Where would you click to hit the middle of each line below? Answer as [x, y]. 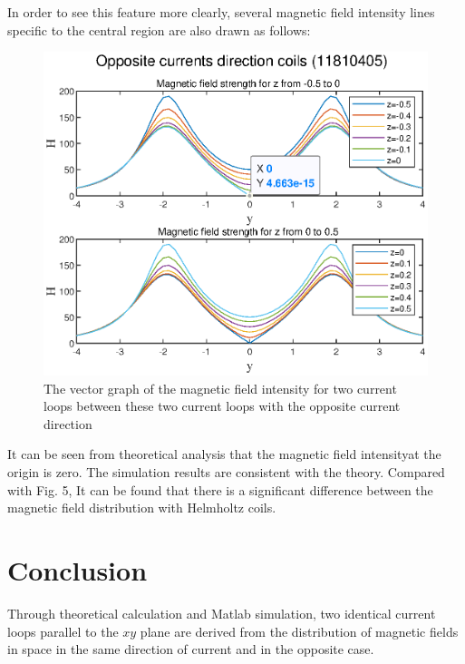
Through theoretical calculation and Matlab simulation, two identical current [222, 613]
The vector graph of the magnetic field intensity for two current [220, 388]
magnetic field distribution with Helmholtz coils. [142, 508]
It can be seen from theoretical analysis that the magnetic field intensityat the [224, 454]
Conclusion [77, 570]
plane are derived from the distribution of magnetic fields [299, 631]
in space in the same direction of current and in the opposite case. [191, 649]
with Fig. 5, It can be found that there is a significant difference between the [220, 489]
